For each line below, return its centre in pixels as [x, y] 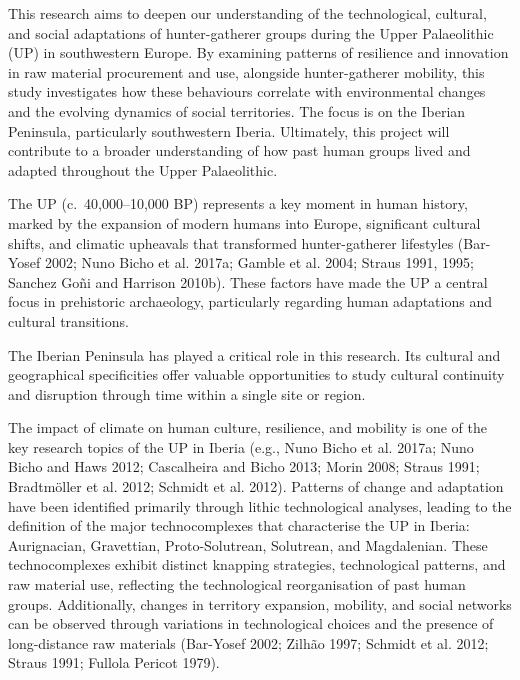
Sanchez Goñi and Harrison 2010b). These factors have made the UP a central [248, 281]
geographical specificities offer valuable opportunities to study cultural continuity [256, 374]
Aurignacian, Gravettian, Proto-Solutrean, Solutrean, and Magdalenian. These [248, 544]
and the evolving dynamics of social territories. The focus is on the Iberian [237, 110]
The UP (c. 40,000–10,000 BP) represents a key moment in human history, [238, 203]
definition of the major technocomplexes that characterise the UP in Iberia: [239, 525]
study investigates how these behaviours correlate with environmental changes [247, 91]
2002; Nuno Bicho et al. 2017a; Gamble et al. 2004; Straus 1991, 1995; [259, 262]
